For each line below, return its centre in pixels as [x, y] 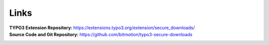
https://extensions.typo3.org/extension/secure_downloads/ [134, 28]
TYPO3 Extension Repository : [41, 28]
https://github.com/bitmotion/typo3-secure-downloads [136, 34]
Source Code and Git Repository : [44, 34]
